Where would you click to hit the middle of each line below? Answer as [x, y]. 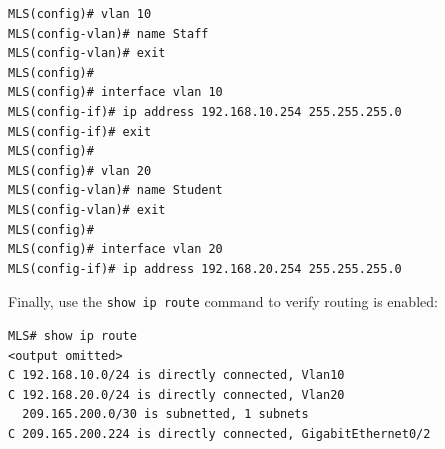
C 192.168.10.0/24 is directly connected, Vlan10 [176, 375]
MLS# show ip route [72, 335]
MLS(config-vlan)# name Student [115, 190]
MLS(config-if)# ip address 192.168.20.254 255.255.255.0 [205, 268]
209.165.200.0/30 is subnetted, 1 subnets [165, 414]
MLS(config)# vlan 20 [80, 170]
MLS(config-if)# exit [80, 131]
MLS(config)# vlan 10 [80, 14]
